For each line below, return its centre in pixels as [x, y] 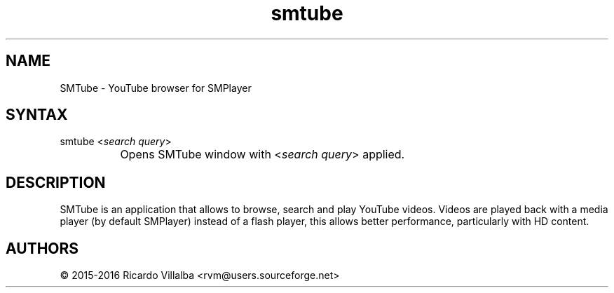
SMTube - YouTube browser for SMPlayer [156, 88]
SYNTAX [37, 115]
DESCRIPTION [56, 182]
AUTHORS [42, 248]
